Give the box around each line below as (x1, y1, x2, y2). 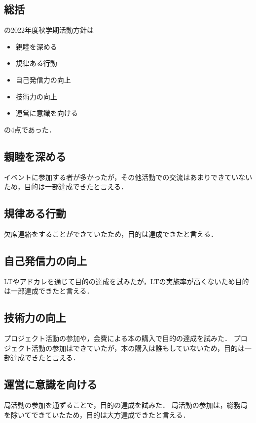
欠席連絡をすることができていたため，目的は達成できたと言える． (4, 228, 218, 239)
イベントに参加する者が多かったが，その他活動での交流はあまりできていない (4, 171, 253, 182)
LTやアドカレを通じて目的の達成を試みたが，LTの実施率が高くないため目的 (4, 276, 249, 286)
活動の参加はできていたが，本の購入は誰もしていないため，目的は (31, 342, 245, 353)
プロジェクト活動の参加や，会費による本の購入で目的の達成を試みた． (4, 333, 232, 343)
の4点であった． (4, 124, 56, 134)
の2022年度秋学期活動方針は (4, 25, 94, 35)
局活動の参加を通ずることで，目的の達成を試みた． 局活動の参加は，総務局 (4, 400, 248, 410)
